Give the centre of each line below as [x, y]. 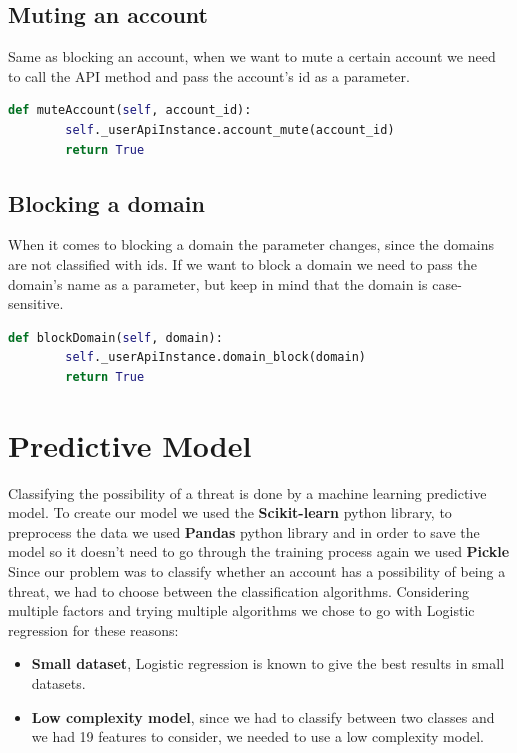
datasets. [58, 683]
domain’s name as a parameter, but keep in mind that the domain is [218, 283]
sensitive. [36, 303]
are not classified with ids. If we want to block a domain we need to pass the [242, 263]
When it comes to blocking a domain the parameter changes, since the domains [251, 244]
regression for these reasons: [93, 629]
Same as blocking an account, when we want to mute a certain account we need [252, 56]
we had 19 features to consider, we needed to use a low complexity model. [257, 736]
